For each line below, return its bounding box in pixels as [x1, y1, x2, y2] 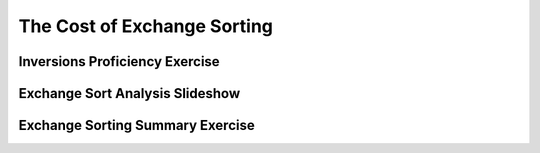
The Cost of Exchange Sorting [18, 15, 274, 37]
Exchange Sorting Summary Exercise [18, 117, 255, 134]
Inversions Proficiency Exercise [18, 53, 220, 70]
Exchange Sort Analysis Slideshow [18, 85, 241, 102]
